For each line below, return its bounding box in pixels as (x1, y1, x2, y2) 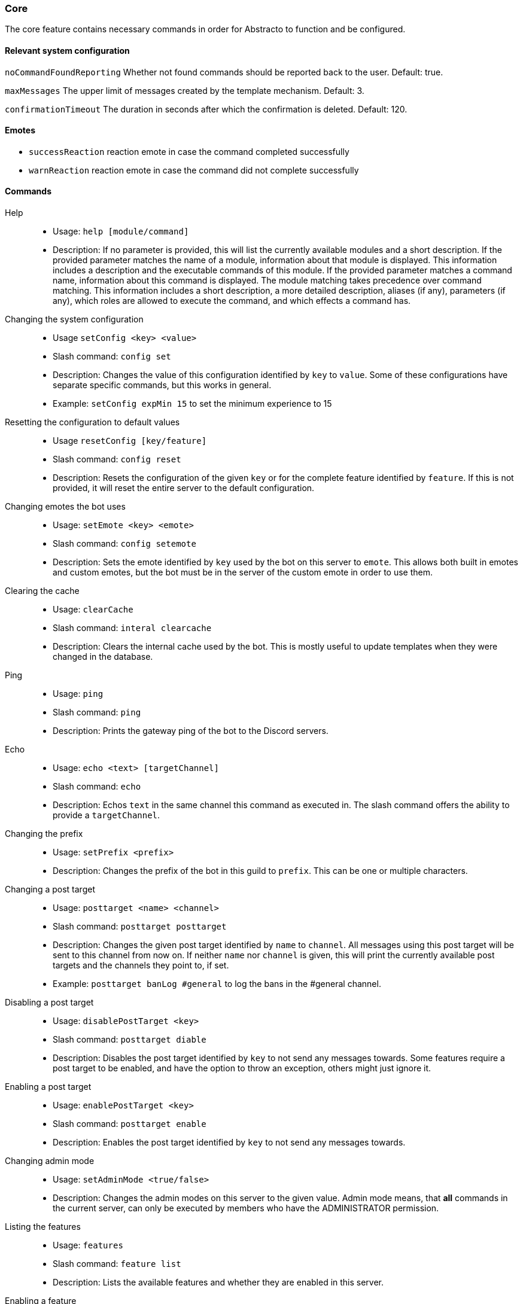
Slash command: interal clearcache (53, 623, 212, 633)
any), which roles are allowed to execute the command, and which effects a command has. (53, 295, 411, 306)
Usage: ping (53, 688, 104, 699)
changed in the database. (53, 651, 153, 662)
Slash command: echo (53, 781, 141, 792)
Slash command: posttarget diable (53, 1034, 206, 1045)
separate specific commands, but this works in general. (53, 380, 272, 391)
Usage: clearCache (53, 604, 133, 615)
